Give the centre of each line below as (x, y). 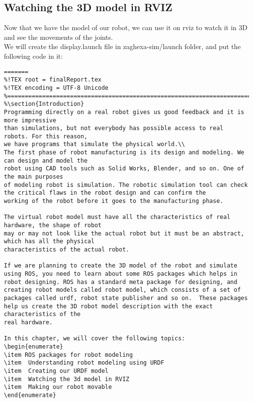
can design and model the (46, 160)
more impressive (30, 120)
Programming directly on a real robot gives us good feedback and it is (124, 112)
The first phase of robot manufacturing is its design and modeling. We (124, 153)
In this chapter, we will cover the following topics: (95, 339)
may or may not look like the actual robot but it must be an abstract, (124, 233)
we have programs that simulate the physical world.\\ (95, 144)
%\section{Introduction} (44, 104)
